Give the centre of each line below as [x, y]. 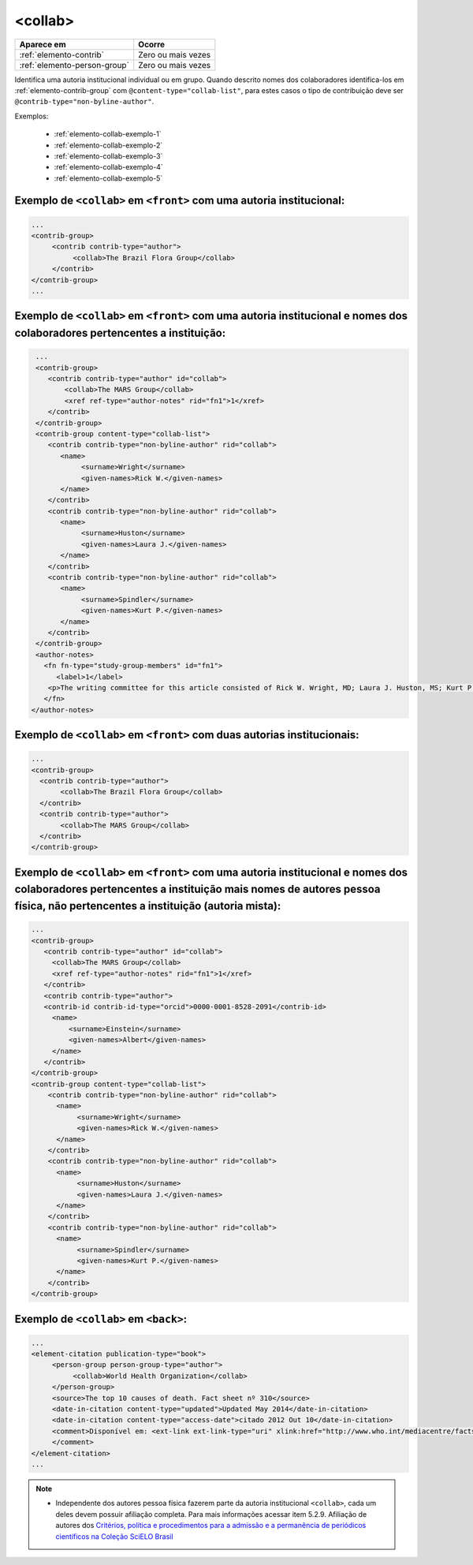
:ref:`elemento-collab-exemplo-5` [108, 178]
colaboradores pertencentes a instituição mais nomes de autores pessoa [197, 889]
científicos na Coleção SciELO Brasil [114, 1536]
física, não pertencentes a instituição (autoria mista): [148, 906]
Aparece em [43, 44]
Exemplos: [32, 116]
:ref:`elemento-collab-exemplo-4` [108, 167]
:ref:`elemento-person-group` [74, 65]
